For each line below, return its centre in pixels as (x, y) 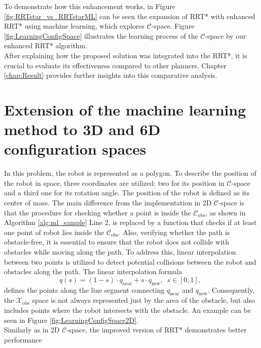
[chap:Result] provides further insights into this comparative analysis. (111, 75)
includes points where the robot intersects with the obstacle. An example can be (127, 310)
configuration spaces (75, 149)
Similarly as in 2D (32, 330)
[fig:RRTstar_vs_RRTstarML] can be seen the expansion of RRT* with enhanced (130, 16)
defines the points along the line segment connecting (84, 289)
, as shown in (226, 212)
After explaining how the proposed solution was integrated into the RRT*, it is (126, 55)
